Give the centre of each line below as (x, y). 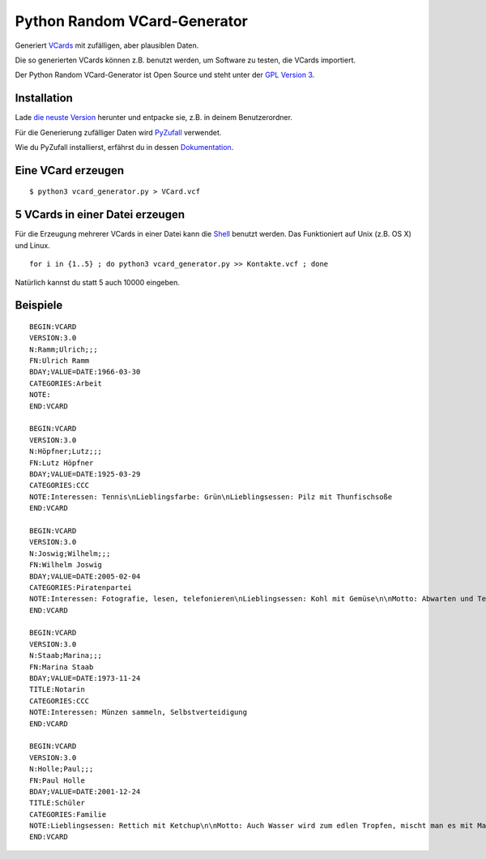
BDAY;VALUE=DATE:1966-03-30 (85, 372)
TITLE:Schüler (57, 803)
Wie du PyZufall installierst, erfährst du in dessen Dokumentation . (124, 147)
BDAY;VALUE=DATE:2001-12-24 (85, 791)
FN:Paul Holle (57, 780)
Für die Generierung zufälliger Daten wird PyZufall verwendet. (118, 132)
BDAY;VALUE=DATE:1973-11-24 (85, 678)
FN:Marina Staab (62, 667)
